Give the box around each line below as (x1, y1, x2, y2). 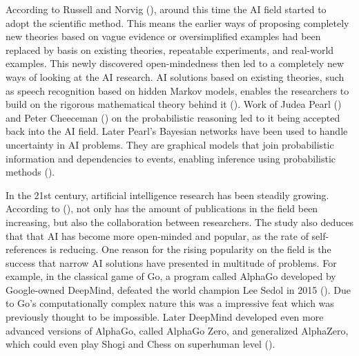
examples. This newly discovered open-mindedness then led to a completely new (6, 56, 344, 71)
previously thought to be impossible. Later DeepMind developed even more (6, 310, 324, 324)
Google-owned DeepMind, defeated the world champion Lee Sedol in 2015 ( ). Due (6, 282, 351, 297)
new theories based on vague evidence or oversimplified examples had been (6, 29, 321, 44)
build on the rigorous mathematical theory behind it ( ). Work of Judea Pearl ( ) (6, 97, 342, 111)
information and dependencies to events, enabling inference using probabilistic (6, 151, 336, 165)
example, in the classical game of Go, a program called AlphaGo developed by (6, 269, 336, 283)
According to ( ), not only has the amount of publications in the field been (6, 201, 318, 216)
